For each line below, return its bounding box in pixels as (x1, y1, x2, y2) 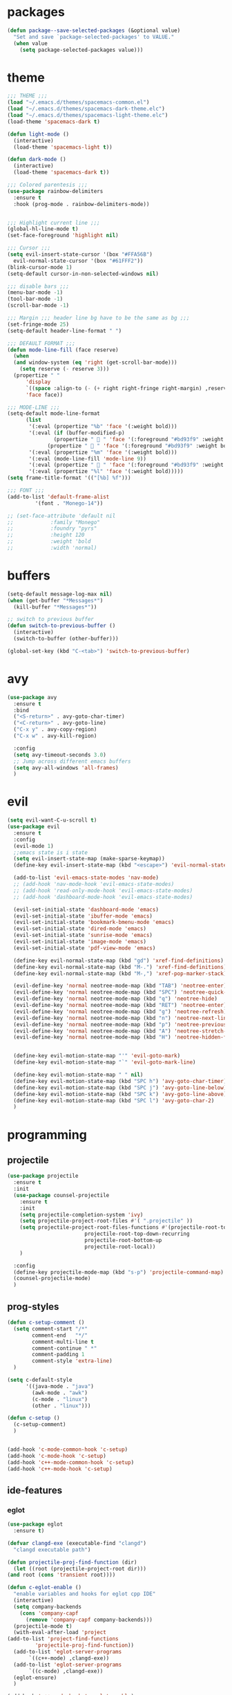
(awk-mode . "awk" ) (32, 1389, 88, 1396)
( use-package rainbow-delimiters (7, 187, 104, 194)
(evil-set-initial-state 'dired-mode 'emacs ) (13, 925, 147, 932)
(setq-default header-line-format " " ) (7, 327, 122, 334)
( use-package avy (7, 694, 57, 701)
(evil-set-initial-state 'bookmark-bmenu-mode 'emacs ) (13, 919, 175, 926)
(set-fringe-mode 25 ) (7, 321, 70, 328)
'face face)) (25, 391, 64, 398)
